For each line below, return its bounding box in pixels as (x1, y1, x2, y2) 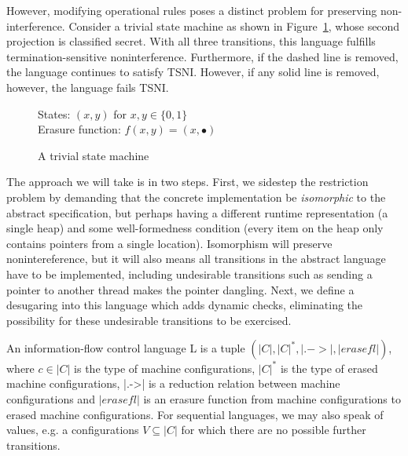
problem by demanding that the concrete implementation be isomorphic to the (6, 188, 386, 205)
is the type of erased (280, 359, 378, 376)
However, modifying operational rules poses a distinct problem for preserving (6, 2, 377, 18)
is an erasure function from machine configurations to (143, 390, 401, 407)
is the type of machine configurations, (74, 359, 255, 376)
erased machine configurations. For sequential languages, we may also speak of (6, 406, 384, 422)
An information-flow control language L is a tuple (6, 340, 245, 356)
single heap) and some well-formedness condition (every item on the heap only (6, 220, 384, 236)
